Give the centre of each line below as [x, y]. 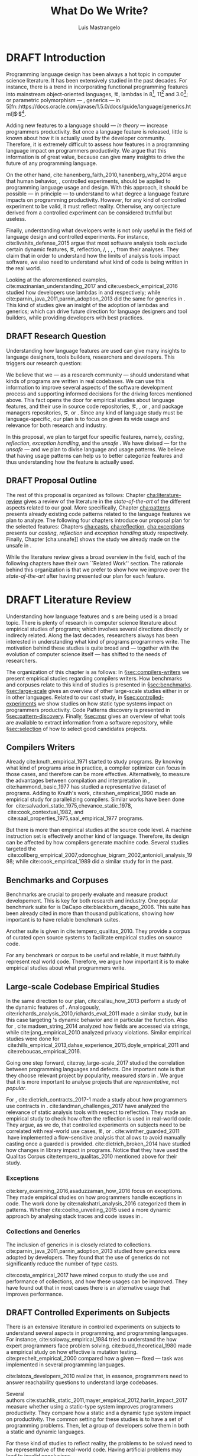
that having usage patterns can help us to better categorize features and [95, 455]
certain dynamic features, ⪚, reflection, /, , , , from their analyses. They [92, 249]
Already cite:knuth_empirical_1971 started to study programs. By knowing [95, 762]
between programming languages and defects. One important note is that [95, 1069]
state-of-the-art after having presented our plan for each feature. [86, 576]
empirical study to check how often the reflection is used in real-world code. [99, 1118]
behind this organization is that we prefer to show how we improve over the [98, 569]
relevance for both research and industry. [57, 425]
